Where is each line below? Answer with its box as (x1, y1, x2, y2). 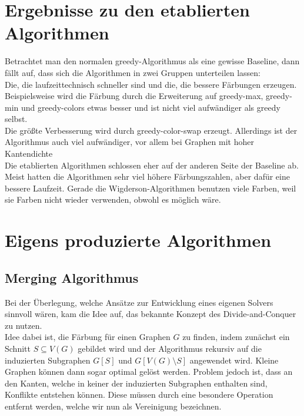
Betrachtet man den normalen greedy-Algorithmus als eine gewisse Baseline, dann (5, 55, 300, 67)
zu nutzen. (5, 319, 42, 331)
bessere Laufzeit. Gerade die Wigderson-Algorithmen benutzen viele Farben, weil (5, 181, 296, 194)
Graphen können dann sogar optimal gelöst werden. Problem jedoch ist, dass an (5, 365, 293, 378)
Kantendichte (5, 147, 53, 160)
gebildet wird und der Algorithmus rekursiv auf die (78, 342, 262, 354)
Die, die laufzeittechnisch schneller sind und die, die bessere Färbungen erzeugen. (5, 78, 297, 90)
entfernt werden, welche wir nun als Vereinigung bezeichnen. (5, 400, 222, 412)
